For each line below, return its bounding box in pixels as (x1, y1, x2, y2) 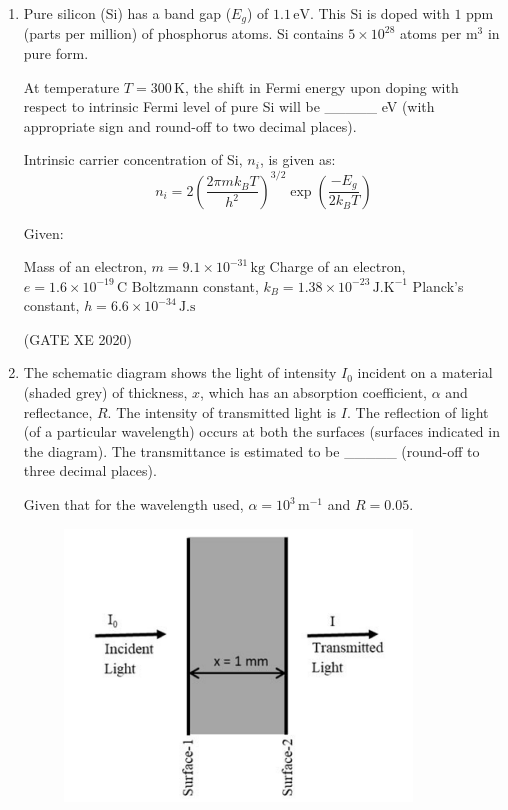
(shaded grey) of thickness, (23, 382, 188, 403)
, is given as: (259, 149, 336, 170)
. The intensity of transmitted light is (107, 401, 337, 422)
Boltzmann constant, (131, 275, 259, 296)
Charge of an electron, (269, 256, 406, 277)
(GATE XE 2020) (23, 328, 133, 349)
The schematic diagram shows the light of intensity (23, 362, 337, 383)
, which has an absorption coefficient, (200, 382, 427, 403)
